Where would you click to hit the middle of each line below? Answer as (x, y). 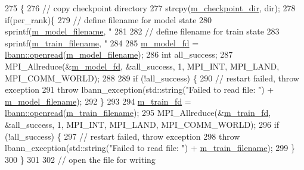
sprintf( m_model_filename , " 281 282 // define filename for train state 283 (142, 31)
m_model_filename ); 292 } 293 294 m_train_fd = (98, 101)
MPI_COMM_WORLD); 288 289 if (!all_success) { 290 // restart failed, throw (152, 78)
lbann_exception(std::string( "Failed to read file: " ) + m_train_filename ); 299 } (150, 148)
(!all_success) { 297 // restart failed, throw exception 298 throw (122, 136)
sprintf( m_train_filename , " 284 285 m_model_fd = (102, 42)
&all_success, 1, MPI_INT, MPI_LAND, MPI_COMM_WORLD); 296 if (142, 124)
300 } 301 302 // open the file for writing (80, 159)
